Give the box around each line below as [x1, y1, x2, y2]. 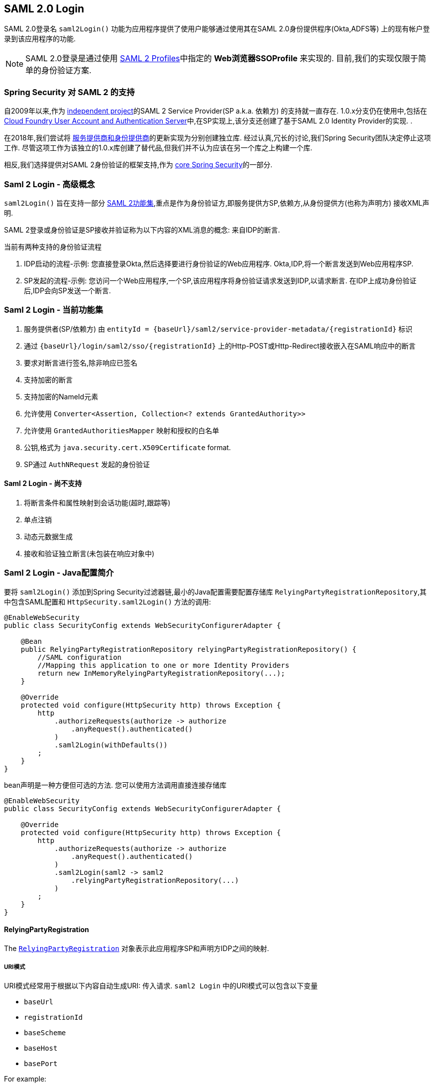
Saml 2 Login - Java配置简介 [4, 568, 114, 578]
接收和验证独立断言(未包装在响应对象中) [24, 549, 155, 558]
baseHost [24, 1044, 58, 1052]
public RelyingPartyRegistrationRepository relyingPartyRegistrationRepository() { [20, 645, 357, 653]
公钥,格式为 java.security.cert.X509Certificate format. [24, 443, 231, 452]
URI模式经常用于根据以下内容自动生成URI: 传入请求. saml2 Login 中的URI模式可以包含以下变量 [4, 981, 318, 990]
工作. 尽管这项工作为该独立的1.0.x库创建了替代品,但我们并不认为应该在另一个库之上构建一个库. [4, 143, 313, 152]
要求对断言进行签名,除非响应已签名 [24, 358, 138, 367]
